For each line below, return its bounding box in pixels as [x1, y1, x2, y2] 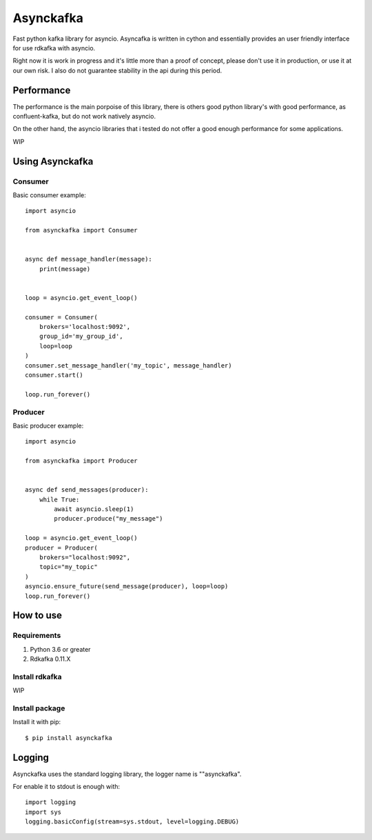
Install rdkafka [12, 672, 62, 681]
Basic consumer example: [12, 190, 86, 199]
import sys [25, 808, 62, 816]
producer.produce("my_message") [54, 514, 163, 523]
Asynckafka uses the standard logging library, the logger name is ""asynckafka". [12, 770, 242, 778]
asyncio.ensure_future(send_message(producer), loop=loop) [25, 583, 229, 590]
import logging [25, 799, 76, 806]
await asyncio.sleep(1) [54, 506, 134, 513]
